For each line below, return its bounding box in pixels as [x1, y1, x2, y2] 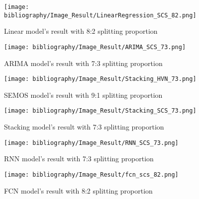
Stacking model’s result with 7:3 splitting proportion [4, 122, 164, 132]
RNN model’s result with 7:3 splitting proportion [4, 153, 154, 164]
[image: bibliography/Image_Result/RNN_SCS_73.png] [4, 139, 179, 146]
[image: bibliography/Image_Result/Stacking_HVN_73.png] [4, 75, 197, 83]
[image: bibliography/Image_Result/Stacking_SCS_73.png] [4, 107, 197, 115]
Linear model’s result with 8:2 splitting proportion [4, 26, 158, 36]
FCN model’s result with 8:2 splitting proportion [4, 185, 153, 196]
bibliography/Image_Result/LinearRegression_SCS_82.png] [4, 11, 197, 19]
